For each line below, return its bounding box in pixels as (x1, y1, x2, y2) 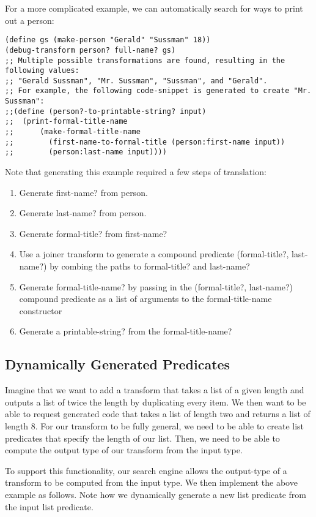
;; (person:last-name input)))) (5, 148, 167, 157)
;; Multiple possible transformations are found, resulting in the (5, 56, 285, 65)
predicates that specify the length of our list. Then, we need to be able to (5, 431, 280, 444)
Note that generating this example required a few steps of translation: (5, 165, 266, 178)
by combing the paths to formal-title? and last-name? (50, 260, 250, 273)
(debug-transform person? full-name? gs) (5, 45, 176, 55)
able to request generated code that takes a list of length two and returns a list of (5, 407, 310, 420)
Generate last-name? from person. (19, 206, 147, 219)
